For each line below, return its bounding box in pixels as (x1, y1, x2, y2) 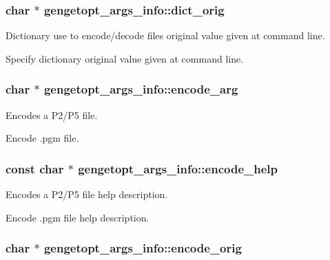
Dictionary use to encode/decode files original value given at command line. (6, 28, 325, 43)
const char (6, 160, 64, 177)
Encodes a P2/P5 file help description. (6, 187, 168, 202)
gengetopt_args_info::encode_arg (43, 80, 238, 98)
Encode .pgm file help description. (6, 210, 149, 224)
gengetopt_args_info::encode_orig (43, 239, 242, 257)
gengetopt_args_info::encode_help (78, 160, 278, 177)
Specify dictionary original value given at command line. (6, 51, 244, 65)
